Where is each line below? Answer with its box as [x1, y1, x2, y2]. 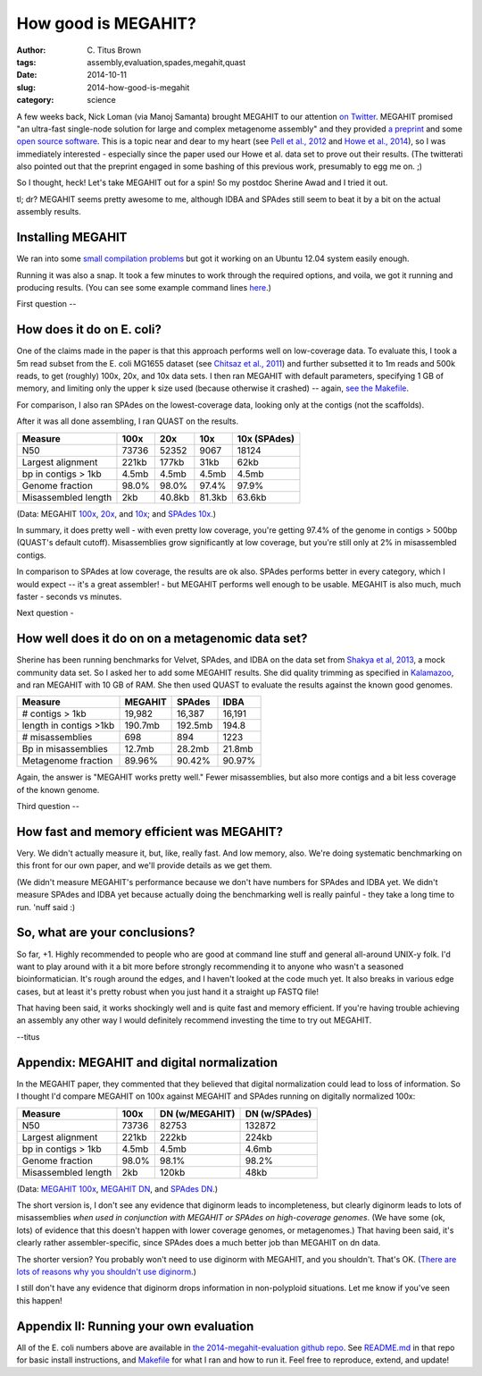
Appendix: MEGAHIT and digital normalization [16, 1055, 278, 1070]
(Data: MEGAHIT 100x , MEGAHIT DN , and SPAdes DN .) [16, 1183, 219, 1194]
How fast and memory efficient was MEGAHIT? [16, 823, 284, 840]
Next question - [16, 608, 75, 619]
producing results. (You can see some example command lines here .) [16, 282, 272, 292]
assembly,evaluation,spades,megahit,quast [87, 56, 246, 67]
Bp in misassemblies [21, 743, 109, 756]
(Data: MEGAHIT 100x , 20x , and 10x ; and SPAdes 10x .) [16, 508, 217, 519]
